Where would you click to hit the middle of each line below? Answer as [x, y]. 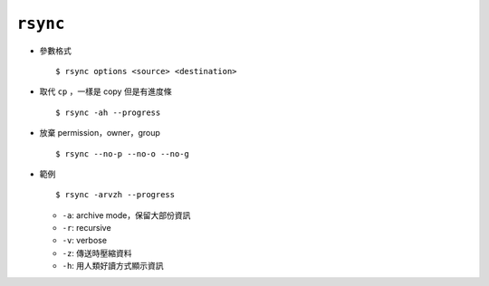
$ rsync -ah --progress [108, 112]
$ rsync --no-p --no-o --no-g [123, 153]
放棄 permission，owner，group [100, 133]
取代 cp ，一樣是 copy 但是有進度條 [105, 91]
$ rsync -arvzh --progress [115, 195]
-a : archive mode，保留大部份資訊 [126, 215]
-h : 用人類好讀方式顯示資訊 [113, 266]
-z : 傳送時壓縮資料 [97, 253]
